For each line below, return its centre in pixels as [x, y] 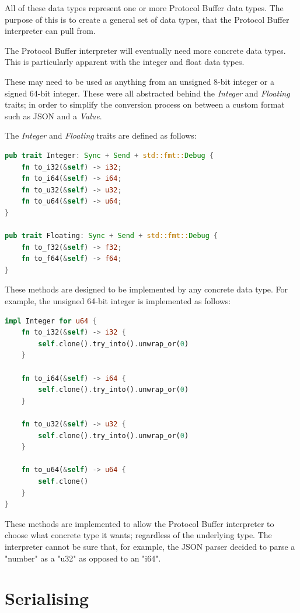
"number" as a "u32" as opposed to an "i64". [83, 558]
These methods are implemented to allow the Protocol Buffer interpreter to [139, 523]
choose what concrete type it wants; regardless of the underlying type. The [138, 535]
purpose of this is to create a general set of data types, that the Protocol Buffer [147, 19]
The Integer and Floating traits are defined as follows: [101, 135]
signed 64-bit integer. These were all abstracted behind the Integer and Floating [147, 93]
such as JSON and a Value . [53, 116]
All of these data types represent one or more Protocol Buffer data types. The [144, 8]
